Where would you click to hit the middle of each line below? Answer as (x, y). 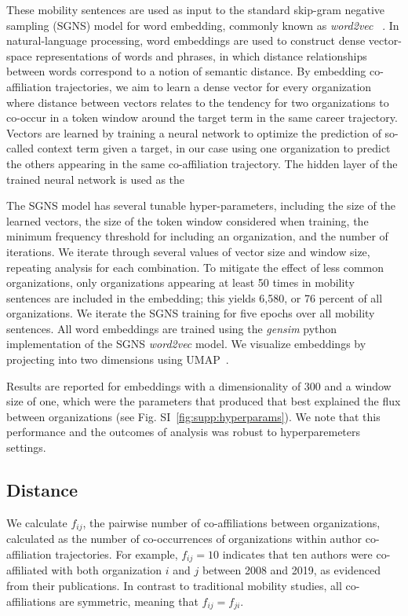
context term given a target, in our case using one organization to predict (214, 148)
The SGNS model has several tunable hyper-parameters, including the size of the (201, 205)
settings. (26, 447)
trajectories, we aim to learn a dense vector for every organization (213, 86)
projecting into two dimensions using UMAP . (118, 359)
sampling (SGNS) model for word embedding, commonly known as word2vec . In (203, 25)
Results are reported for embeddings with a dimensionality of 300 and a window (199, 385)
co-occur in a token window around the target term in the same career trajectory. (202, 117)
